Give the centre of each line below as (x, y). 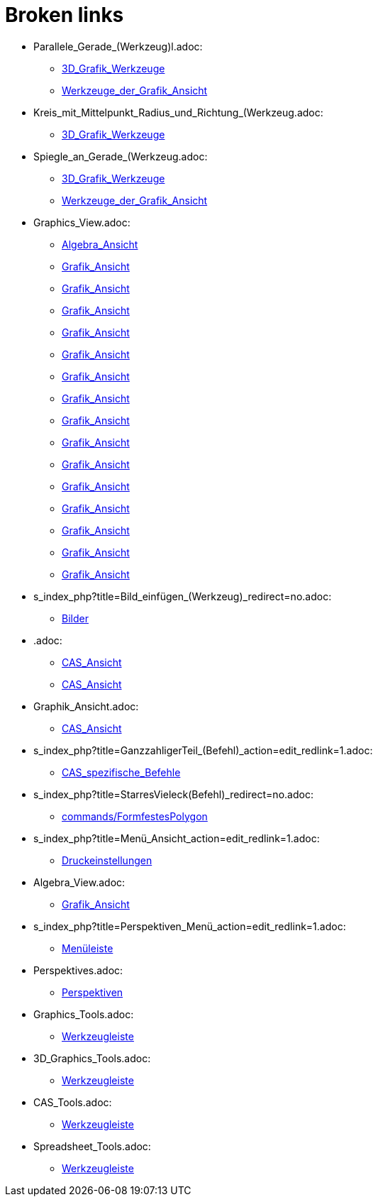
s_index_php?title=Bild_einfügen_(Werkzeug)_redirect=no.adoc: (183, 596)
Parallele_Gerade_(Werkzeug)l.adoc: (118, 46)
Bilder (75, 618)
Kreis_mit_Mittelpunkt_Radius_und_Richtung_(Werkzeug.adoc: (178, 112)
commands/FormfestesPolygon (135, 816)
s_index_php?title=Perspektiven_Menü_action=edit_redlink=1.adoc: (190, 926)
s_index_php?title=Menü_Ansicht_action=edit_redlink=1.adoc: (177, 838)
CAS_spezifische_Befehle (121, 772)
